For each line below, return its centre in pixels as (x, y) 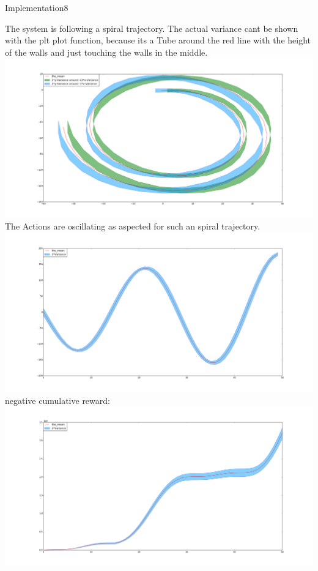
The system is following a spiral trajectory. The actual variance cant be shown (152, 28)
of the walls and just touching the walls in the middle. (106, 52)
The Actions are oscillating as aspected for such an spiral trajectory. (133, 226)
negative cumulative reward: (57, 400)
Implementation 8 (37, 7)
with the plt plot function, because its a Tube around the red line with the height (158, 40)
